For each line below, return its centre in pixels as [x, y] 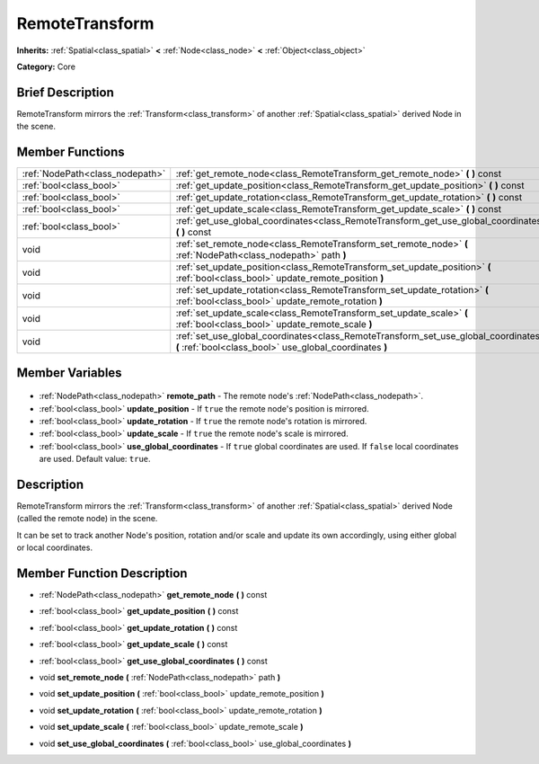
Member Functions [71, 152]
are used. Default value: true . [95, 459]
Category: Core [46, 67]
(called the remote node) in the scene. [87, 519]
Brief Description [65, 92]
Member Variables [69, 373]
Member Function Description [102, 573]
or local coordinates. [55, 547]
